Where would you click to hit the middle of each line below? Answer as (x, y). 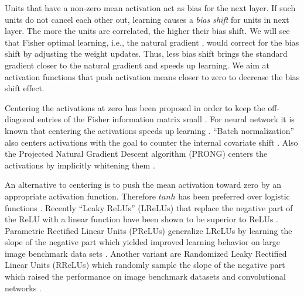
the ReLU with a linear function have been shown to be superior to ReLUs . (142, 219)
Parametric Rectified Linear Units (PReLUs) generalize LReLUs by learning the (148, 230)
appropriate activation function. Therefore (81, 196)
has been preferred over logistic (234, 196)
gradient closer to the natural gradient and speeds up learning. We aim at (137, 65)
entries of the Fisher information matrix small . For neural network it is (166, 119)
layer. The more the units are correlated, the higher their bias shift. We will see (147, 31)
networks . (23, 288)
